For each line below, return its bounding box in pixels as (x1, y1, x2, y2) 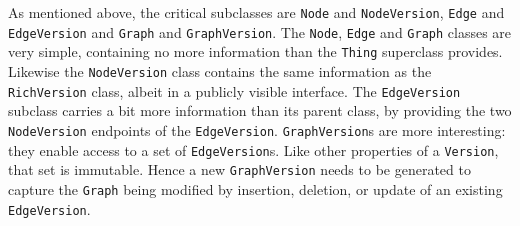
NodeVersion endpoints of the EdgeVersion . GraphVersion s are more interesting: (8, 119, 506, 140)
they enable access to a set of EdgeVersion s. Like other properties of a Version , (8, 139, 499, 160)
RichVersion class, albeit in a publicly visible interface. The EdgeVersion (8, 80, 461, 101)
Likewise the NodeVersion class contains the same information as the (8, 60, 432, 81)
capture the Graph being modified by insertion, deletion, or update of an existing (8, 178, 503, 199)
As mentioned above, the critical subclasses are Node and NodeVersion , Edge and (8, 2, 505, 22)
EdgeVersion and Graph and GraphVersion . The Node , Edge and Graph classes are (8, 21, 512, 42)
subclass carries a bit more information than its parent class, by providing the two (8, 100, 512, 121)
